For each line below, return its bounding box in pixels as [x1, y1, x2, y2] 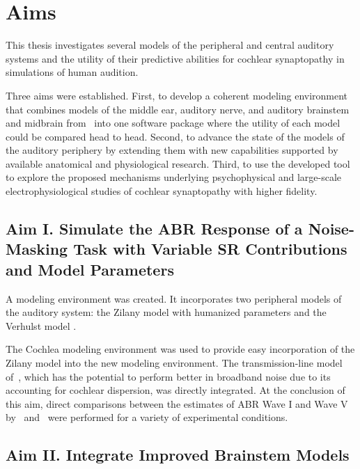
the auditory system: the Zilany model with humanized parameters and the [6, 305, 327, 319]
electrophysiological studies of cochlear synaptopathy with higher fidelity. [6, 184, 318, 198]
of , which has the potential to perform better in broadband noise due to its [6, 369, 331, 383]
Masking [6, 238, 68, 260]
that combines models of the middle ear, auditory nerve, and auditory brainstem [6, 102, 350, 116]
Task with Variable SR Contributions [73, 238, 347, 260]
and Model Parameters [6, 258, 174, 280]
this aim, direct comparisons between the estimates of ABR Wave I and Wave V [6, 396, 348, 411]
